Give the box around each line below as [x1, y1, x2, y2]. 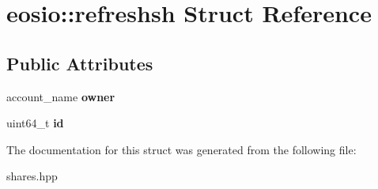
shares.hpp [6, 168, 58, 184]
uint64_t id [6, 115, 64, 131]
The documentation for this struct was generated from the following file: [6, 141, 357, 157]
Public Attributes [6, 51, 153, 75]
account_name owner [6, 88, 115, 104]
